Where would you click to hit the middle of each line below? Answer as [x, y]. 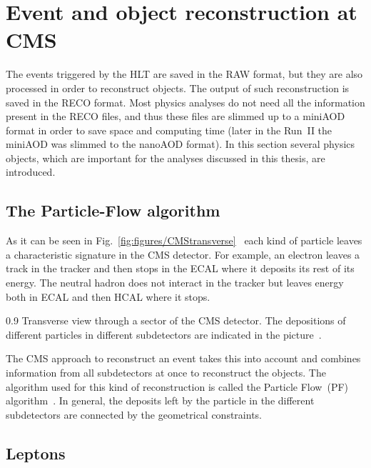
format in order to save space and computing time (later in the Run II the [169, 130]
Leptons [36, 453]
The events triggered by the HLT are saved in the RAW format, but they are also [184, 74]
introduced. [31, 172]
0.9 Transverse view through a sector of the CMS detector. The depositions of [176, 320]
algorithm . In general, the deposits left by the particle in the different [160, 400]
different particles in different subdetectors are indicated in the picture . [164, 334]
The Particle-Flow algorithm [113, 210]
